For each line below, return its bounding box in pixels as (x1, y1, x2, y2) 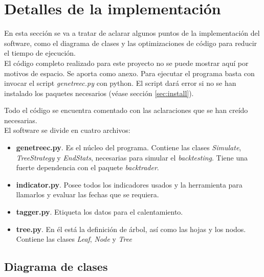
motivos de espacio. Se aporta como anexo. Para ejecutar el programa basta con (4, 67, 255, 78)
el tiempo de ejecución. (4, 48, 76, 58)
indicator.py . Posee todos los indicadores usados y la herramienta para (16, 179, 243, 190)
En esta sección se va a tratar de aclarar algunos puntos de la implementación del (4, 28, 260, 38)
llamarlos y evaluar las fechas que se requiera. (16, 189, 159, 200)
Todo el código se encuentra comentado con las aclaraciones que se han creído (4, 105, 248, 116)
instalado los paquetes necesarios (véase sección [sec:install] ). (4, 87, 194, 98)
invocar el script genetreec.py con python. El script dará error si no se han (4, 78, 236, 88)
